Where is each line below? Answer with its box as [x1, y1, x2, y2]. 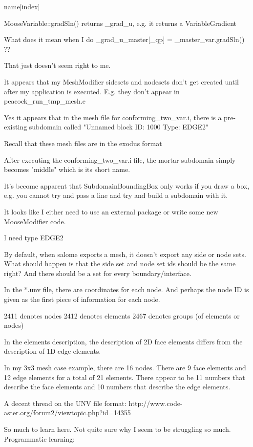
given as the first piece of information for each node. [4, 294, 160, 304]
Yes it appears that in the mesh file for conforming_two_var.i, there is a [4, 112, 222, 122]
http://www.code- [128, 398, 183, 408]
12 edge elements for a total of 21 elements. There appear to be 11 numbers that [4, 372, 245, 382]
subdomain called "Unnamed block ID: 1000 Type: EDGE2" [29, 122, 209, 132]
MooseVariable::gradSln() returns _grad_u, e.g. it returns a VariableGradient [4, 18, 236, 28]
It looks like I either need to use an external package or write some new [4, 206, 218, 216]
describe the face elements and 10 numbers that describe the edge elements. [4, 382, 231, 392]
